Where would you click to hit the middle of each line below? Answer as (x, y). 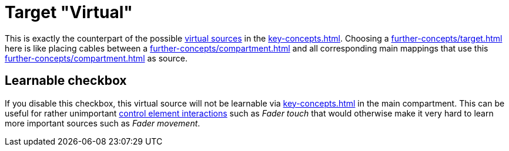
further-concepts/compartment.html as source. (96, 58)
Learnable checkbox (66, 81)
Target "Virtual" (69, 12)
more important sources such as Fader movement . (103, 123)
